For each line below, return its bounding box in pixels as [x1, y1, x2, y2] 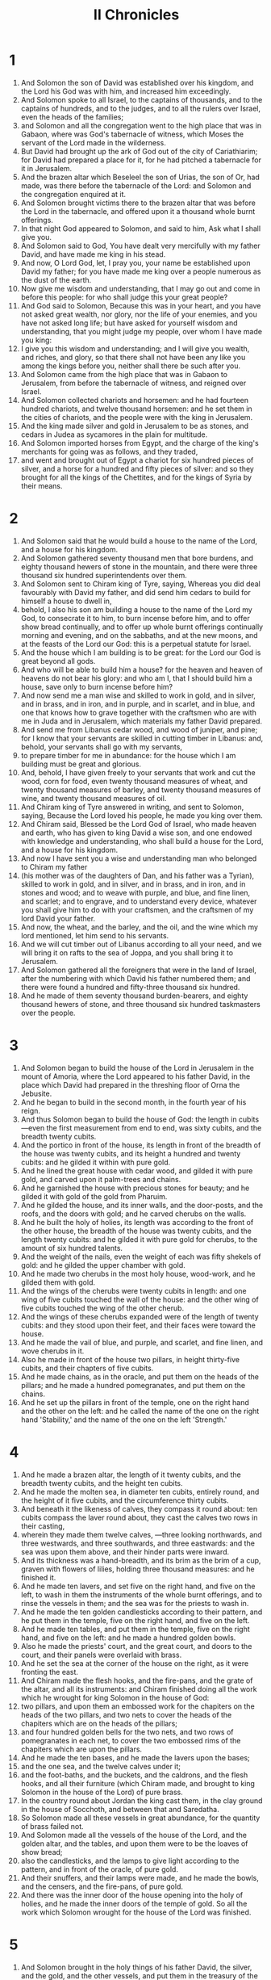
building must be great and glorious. [20, 759, 142, 769]
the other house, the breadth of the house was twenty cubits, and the [20, 1226, 252, 1235]
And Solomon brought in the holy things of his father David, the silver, [20, 1962, 252, 1972]
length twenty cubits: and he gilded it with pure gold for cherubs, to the [20, 1234, 258, 1244]
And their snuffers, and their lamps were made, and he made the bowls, [20, 1873, 259, 1882]
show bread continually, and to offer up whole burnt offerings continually [20, 622, 264, 631]
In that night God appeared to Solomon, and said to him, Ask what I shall [20, 224, 261, 233]
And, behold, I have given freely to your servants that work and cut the [20, 767, 256, 777]
